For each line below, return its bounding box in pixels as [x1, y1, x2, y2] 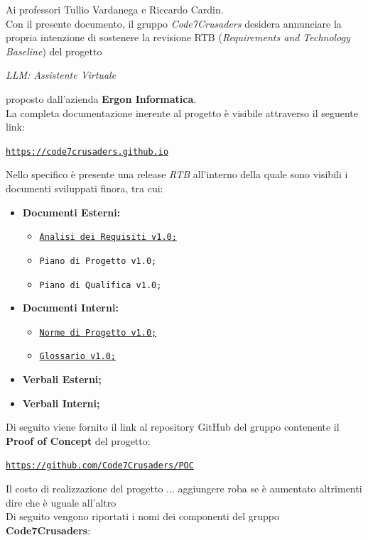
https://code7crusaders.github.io [6, 146, 169, 157]
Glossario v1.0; [39, 351, 116, 362]
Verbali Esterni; [22, 372, 102, 387]
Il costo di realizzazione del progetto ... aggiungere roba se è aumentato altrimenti [6, 481, 362, 496]
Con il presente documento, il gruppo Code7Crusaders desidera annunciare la [6, 16, 342, 31]
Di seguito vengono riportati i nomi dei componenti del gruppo [6, 509, 280, 524]
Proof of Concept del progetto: [6, 433, 151, 448]
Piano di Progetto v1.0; [39, 255, 157, 266]
